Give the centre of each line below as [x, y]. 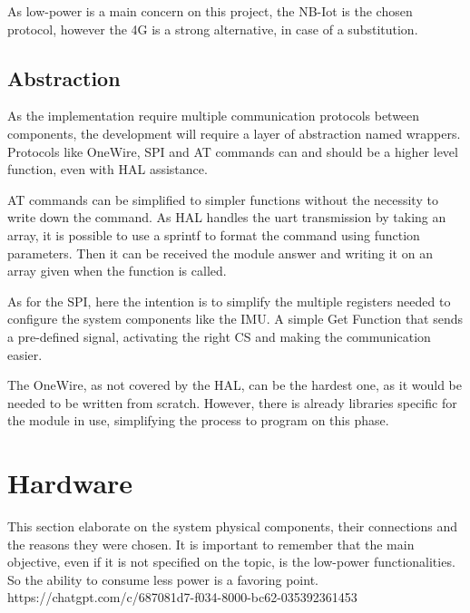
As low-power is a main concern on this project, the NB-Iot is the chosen [210, 11]
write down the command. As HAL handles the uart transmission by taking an [227, 217]
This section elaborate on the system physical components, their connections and [233, 526]
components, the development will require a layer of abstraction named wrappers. [234, 133]
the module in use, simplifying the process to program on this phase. [198, 420]
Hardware [70, 483]
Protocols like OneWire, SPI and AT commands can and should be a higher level [233, 151]
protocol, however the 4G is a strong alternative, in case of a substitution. [213, 29]
